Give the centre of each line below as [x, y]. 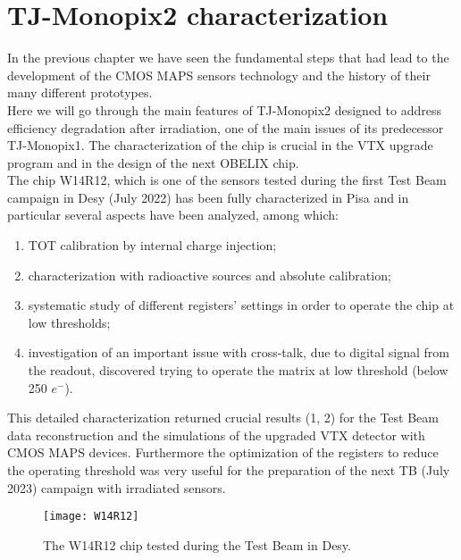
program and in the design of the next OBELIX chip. [153, 162]
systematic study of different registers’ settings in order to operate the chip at [241, 305]
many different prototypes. [80, 92]
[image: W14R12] [91, 517]
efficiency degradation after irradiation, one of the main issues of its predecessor [226, 127]
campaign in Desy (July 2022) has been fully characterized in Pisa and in [208, 197]
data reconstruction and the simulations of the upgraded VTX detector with [216, 435]
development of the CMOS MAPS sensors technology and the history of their [219, 75]
